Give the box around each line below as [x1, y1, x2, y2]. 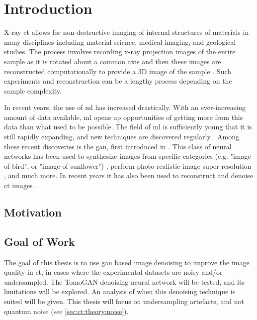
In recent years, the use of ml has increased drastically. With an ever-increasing [4, 102, 246, 112]
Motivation [4, 205, 62, 220]
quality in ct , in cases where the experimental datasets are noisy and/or [4, 267, 223, 277]
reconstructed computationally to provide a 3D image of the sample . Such [4, 66, 232, 76]
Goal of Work [4, 233, 75, 249]
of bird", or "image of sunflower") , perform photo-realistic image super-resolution [4, 160, 252, 171]
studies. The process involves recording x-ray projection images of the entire [4, 46, 236, 57]
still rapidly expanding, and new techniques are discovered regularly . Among [4, 131, 239, 142]
